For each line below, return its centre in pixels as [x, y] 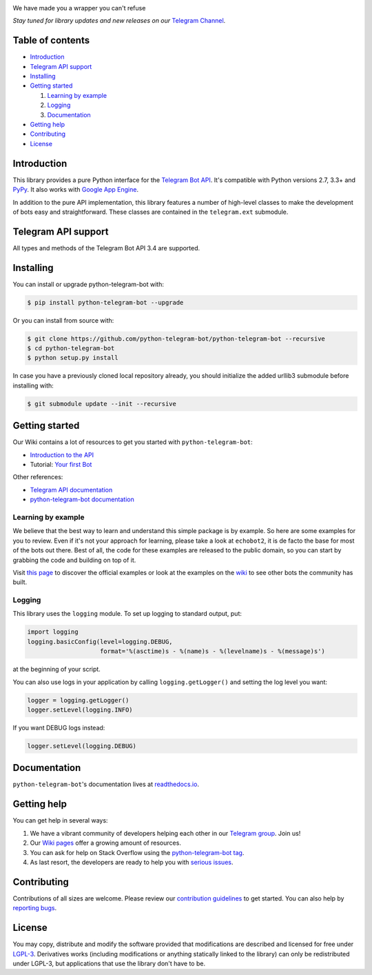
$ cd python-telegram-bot [71, 349]
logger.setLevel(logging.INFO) [80, 710]
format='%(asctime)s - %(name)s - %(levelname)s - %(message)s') [213, 651]
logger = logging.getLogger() [78, 700]
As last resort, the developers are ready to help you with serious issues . [132, 862]
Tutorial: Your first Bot [61, 465]
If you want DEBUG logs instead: [59, 727]
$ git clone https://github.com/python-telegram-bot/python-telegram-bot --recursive [176, 339]
